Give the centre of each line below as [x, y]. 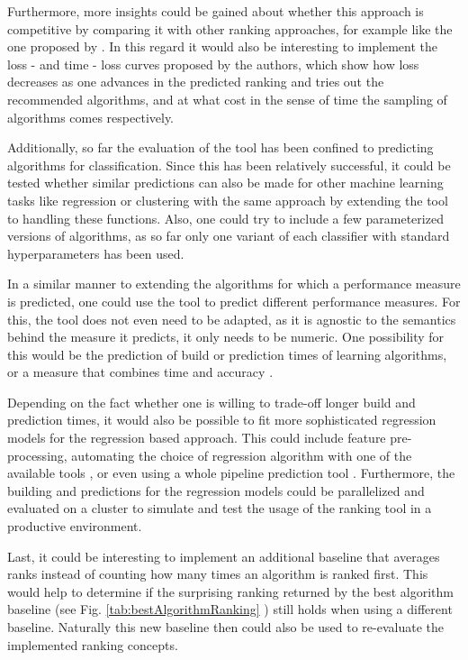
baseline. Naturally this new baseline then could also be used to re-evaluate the [226, 627]
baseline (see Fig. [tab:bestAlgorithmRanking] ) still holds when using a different [230, 609]
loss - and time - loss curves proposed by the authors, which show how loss [213, 64]
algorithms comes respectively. [91, 117]
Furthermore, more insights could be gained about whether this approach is [216, 11]
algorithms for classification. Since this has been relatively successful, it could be [229, 165]
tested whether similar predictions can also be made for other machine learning [225, 183]
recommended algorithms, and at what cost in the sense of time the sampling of [227, 99]
